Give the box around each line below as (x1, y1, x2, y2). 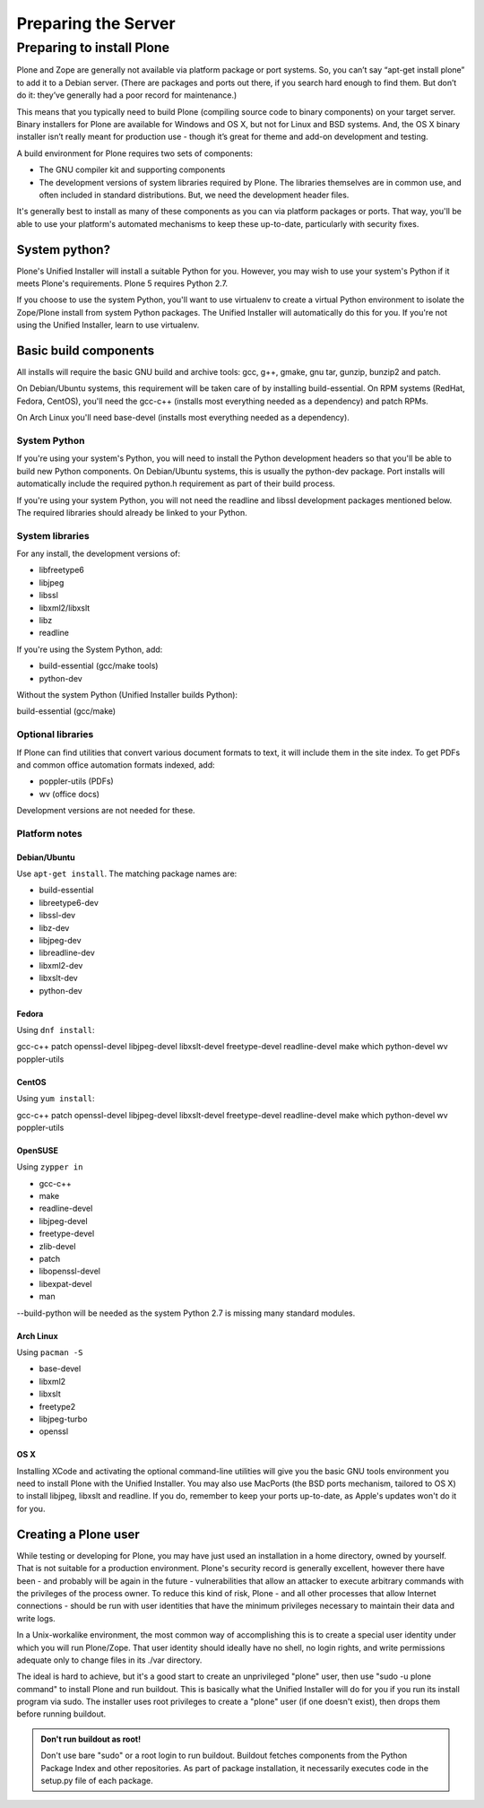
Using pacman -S (16, 1346, 83, 1358)
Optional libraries (16, 728, 94, 741)
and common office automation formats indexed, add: (16, 759, 215, 770)
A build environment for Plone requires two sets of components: (16, 148, 253, 159)
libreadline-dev (39, 947, 96, 959)
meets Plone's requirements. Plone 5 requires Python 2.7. (16, 278, 229, 289)
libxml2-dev (39, 960, 83, 970)
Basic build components (16, 343, 155, 358)
